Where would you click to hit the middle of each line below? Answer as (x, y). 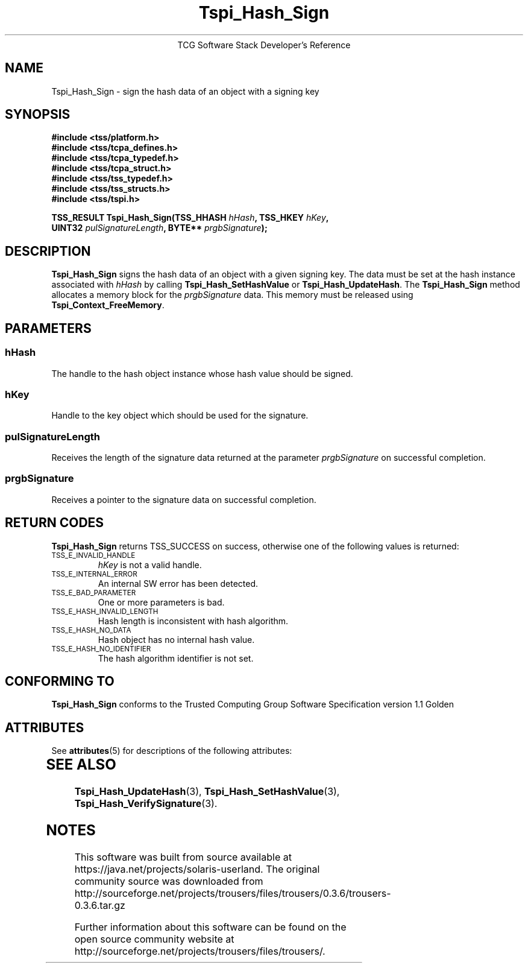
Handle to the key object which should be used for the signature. (180, 416)
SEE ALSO (81, 765)
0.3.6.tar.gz (100, 905)
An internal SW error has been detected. (178, 583)
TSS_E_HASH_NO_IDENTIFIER (101, 649)
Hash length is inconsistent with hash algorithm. (193, 621)
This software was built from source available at (183, 857)
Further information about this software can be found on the (210, 927)
